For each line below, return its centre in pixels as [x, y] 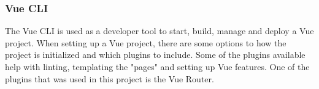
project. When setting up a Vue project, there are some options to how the [146, 42]
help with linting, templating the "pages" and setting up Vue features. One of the [157, 66]
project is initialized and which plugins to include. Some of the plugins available [155, 55]
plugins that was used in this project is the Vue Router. [110, 78]
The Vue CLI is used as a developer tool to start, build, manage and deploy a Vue [159, 31]
